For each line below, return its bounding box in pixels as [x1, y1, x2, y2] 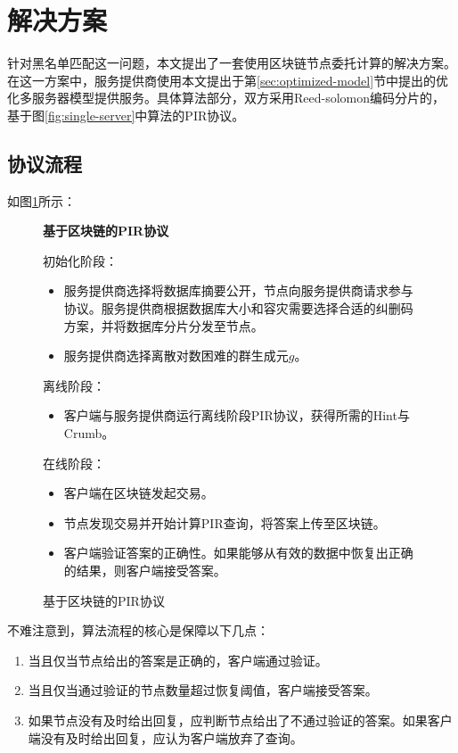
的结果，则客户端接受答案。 [63, 561, 226, 580]
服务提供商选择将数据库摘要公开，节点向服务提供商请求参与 [63, 281, 413, 300]
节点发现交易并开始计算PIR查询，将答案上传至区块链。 [63, 513, 386, 532]
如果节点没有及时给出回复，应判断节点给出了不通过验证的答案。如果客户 [28, 710, 453, 729]
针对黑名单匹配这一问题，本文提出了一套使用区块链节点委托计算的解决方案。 [7, 54, 456, 72]
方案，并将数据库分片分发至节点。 [63, 316, 264, 335]
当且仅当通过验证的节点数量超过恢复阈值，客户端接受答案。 [28, 681, 378, 699]
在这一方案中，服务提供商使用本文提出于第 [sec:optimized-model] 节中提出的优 [7, 70, 449, 89]
